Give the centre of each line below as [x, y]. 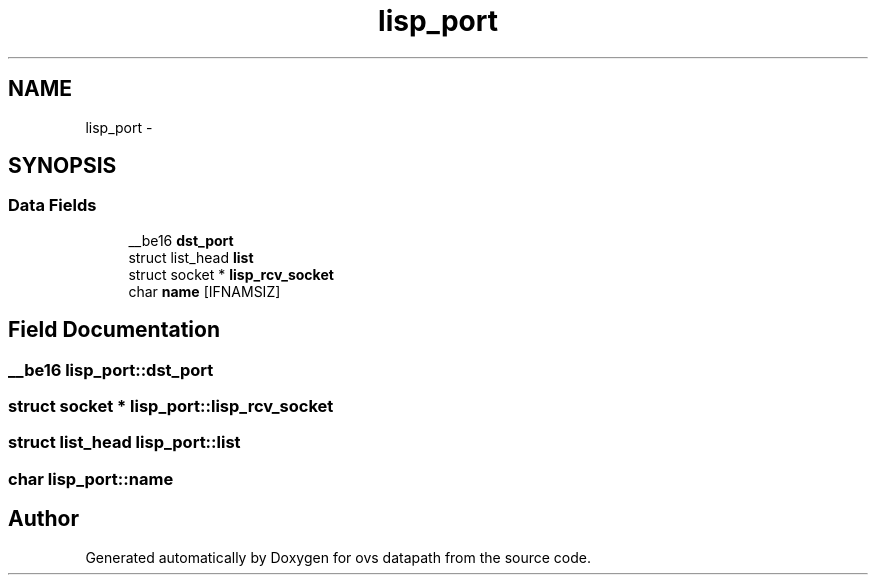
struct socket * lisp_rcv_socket [231, 274]
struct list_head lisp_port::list [124, 442]
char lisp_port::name [91, 478]
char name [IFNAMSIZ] [204, 291]
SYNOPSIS [62, 166]
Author [43, 519]
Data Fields [52, 205]
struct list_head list [191, 257]
